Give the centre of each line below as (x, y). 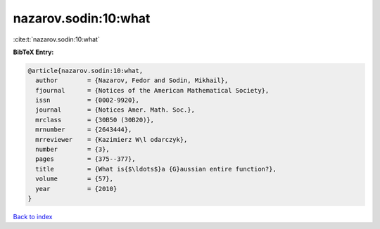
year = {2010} (76, 189)
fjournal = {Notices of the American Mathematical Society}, (152, 90)
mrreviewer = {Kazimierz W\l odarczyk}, (112, 139)
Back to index (33, 216)
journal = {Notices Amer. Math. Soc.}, (115, 110)
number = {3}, (73, 150)
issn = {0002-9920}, (88, 100)
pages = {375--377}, (86, 159)
